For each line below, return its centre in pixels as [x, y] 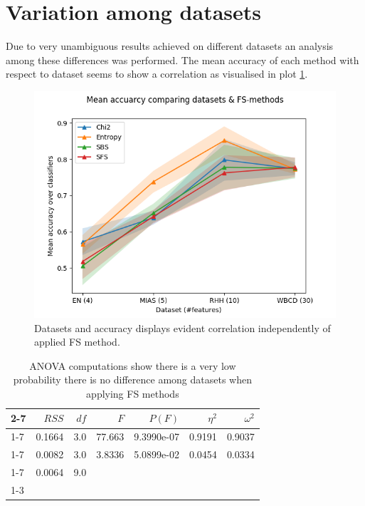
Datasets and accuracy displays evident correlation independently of [182, 327]
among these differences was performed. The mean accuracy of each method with [182, 60]
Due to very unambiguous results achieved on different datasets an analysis [170, 46]
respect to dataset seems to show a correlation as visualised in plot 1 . [157, 74]
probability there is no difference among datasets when [132, 379]
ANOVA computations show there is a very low [133, 365]
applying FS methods [133, 393]
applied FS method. [77, 342]
